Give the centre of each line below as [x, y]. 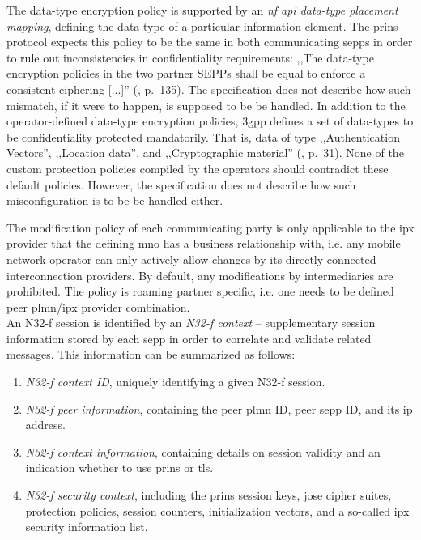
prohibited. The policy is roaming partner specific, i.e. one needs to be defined [200, 291]
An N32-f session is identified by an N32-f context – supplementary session [191, 323]
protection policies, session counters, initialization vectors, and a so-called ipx [217, 510]
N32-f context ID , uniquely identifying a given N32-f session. [175, 382]
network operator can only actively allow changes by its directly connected [191, 259]
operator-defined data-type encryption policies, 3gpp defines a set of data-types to [210, 121]
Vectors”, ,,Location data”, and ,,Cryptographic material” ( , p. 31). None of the [205, 153]
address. [45, 425]
